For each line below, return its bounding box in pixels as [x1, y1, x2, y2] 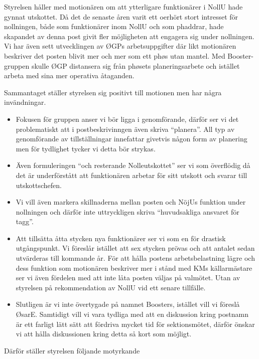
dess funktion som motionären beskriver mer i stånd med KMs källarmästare [16, 262, 252, 273]
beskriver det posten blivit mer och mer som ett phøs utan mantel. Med [4, 50, 225, 61]
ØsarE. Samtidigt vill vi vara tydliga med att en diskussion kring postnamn [16, 309, 248, 319]
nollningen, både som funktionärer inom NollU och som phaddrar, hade [4, 21, 224, 32]
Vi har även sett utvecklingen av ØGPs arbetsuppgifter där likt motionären [4, 41, 236, 51]
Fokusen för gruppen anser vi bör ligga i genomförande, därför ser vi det [16, 113, 239, 124]
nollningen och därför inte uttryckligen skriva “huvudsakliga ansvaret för [16, 206, 239, 217]
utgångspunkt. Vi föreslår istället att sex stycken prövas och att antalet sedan [16, 243, 255, 253]
